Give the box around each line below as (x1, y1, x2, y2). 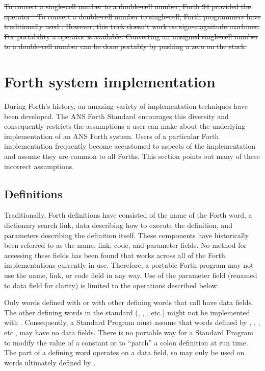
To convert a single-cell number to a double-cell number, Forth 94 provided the (4, 1, 251, 11)
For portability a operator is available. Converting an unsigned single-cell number (4, 31, 258, 41)
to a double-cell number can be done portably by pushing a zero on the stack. (4, 41, 247, 52)
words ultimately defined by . (4, 357, 96, 367)
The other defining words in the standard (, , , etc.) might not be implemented (4, 307, 250, 317)
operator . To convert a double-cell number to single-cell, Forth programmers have (4, 11, 261, 21)
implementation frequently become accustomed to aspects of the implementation (4, 141, 255, 151)
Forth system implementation (4, 71, 216, 92)
